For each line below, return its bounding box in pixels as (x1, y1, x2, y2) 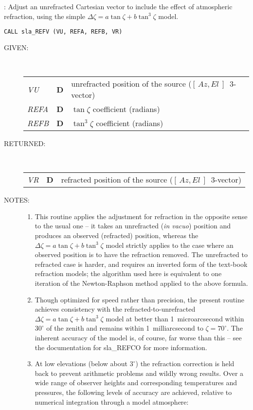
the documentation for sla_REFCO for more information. (35, 342, 207, 352)
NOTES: (4, 195, 30, 205)
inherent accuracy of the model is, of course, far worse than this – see (35, 332, 242, 342)
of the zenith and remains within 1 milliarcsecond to (46, 323, 203, 333)
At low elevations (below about (35, 358, 128, 369)
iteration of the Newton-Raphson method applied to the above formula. (35, 278, 248, 288)
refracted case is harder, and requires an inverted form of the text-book (35, 259, 248, 269)
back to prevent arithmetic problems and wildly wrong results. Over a (35, 368, 244, 378)
